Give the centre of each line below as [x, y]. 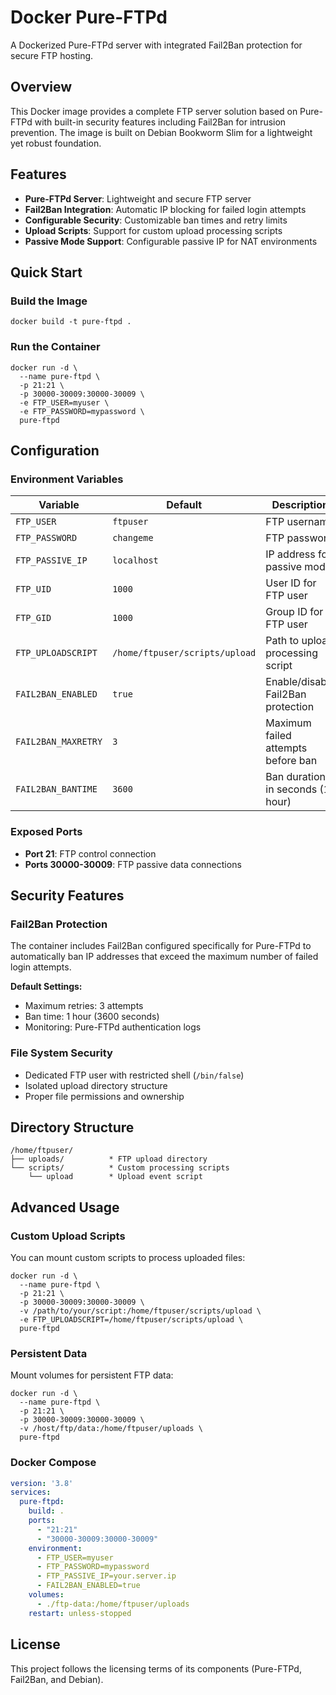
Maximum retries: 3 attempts [84, 1006]
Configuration [55, 450]
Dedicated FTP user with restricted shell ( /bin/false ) [134, 1075]
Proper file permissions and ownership [104, 1096]
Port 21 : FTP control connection [90, 853]
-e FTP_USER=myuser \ [64, 402]
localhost [135, 560]
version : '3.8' [42, 1483]
